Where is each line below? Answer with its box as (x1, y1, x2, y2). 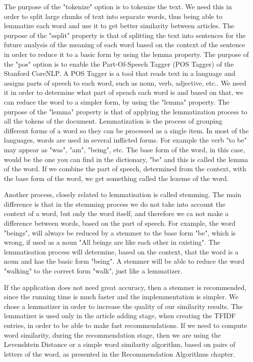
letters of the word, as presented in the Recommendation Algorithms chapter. (4, 348, 235, 359)
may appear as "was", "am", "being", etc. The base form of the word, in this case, (4, 144, 245, 154)
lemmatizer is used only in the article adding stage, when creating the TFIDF (4, 310, 236, 321)
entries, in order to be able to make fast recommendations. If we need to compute (4, 320, 247, 330)
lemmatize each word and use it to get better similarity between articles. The (4, 20, 235, 31)
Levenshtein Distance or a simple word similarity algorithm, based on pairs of (4, 339, 235, 349)
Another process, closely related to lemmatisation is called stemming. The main (4, 189, 241, 199)
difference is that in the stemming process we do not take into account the (4, 199, 225, 209)
